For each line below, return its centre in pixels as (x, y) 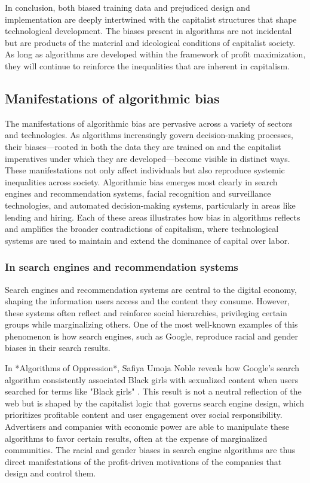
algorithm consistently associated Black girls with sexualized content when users (152, 379)
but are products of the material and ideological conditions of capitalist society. (150, 42)
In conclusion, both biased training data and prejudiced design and (128, 7)
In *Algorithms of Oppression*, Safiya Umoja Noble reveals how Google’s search (152, 368)
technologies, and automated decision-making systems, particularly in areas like (150, 205)
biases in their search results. (58, 348)
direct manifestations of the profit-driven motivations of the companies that (143, 461)
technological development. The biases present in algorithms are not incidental (148, 31)
